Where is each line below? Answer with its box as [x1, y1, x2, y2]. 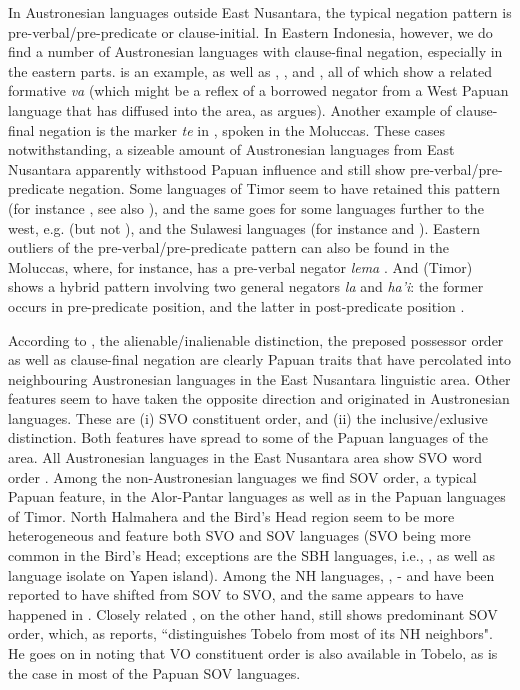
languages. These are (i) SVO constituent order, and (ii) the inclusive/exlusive [8, 407, 488, 428]
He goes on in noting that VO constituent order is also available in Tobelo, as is [8, 643, 498, 663]
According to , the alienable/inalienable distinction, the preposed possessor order [8, 329, 504, 350]
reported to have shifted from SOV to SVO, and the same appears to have [8, 584, 464, 605]
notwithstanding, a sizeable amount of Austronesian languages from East [8, 139, 455, 160]
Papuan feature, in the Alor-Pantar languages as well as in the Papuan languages [8, 486, 506, 507]
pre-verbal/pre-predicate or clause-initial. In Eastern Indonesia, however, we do [8, 21, 493, 42]
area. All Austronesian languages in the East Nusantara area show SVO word [8, 447, 483, 468]
